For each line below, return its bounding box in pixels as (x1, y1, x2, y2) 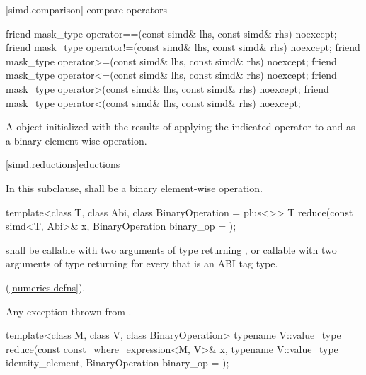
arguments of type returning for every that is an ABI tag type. (6, 256, 278, 271)
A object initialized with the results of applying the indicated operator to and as (6, 119, 355, 134)
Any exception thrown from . (6, 303, 132, 318)
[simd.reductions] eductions (6, 157, 120, 172)
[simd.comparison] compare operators (6, 2, 167, 16)
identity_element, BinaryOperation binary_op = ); (6, 355, 229, 370)
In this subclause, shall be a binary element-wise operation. (6, 180, 263, 195)
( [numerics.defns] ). (6, 279, 86, 294)
